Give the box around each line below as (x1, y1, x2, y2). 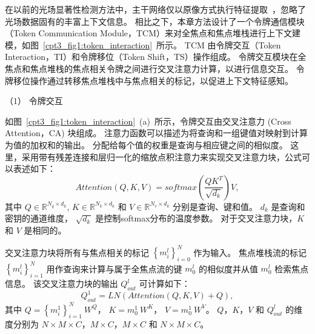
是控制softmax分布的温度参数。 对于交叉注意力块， (95, 212, 297, 224)
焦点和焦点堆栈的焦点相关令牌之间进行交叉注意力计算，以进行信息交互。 (5, 62, 293, 74)
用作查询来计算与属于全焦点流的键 (46, 262, 182, 275)
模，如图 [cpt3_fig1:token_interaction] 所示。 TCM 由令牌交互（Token (5, 38, 281, 51)
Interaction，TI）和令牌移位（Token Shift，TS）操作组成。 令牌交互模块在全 (5, 50, 307, 63)
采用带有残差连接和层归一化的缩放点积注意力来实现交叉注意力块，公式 (21, 150, 302, 163)
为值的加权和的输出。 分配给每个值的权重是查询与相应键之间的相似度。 (5, 138, 288, 151)
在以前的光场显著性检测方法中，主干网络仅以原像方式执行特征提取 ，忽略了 (5, 3, 306, 15)
